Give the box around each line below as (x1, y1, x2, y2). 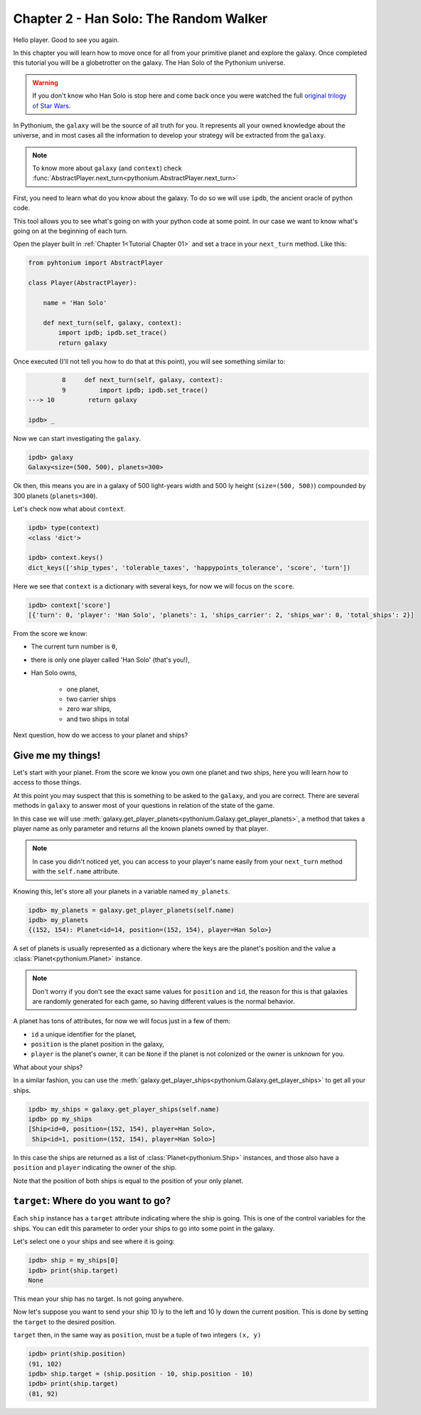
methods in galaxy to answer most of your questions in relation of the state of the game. (13, 802, 275, 810)
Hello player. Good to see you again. (13, 36, 119, 44)
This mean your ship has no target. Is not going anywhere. (13, 1295, 184, 1303)
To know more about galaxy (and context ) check (32, 164, 182, 172)
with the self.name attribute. (32, 867, 120, 876)
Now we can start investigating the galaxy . (13, 435, 142, 443)
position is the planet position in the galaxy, (31, 1040, 165, 1049)
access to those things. (13, 778, 82, 787)
